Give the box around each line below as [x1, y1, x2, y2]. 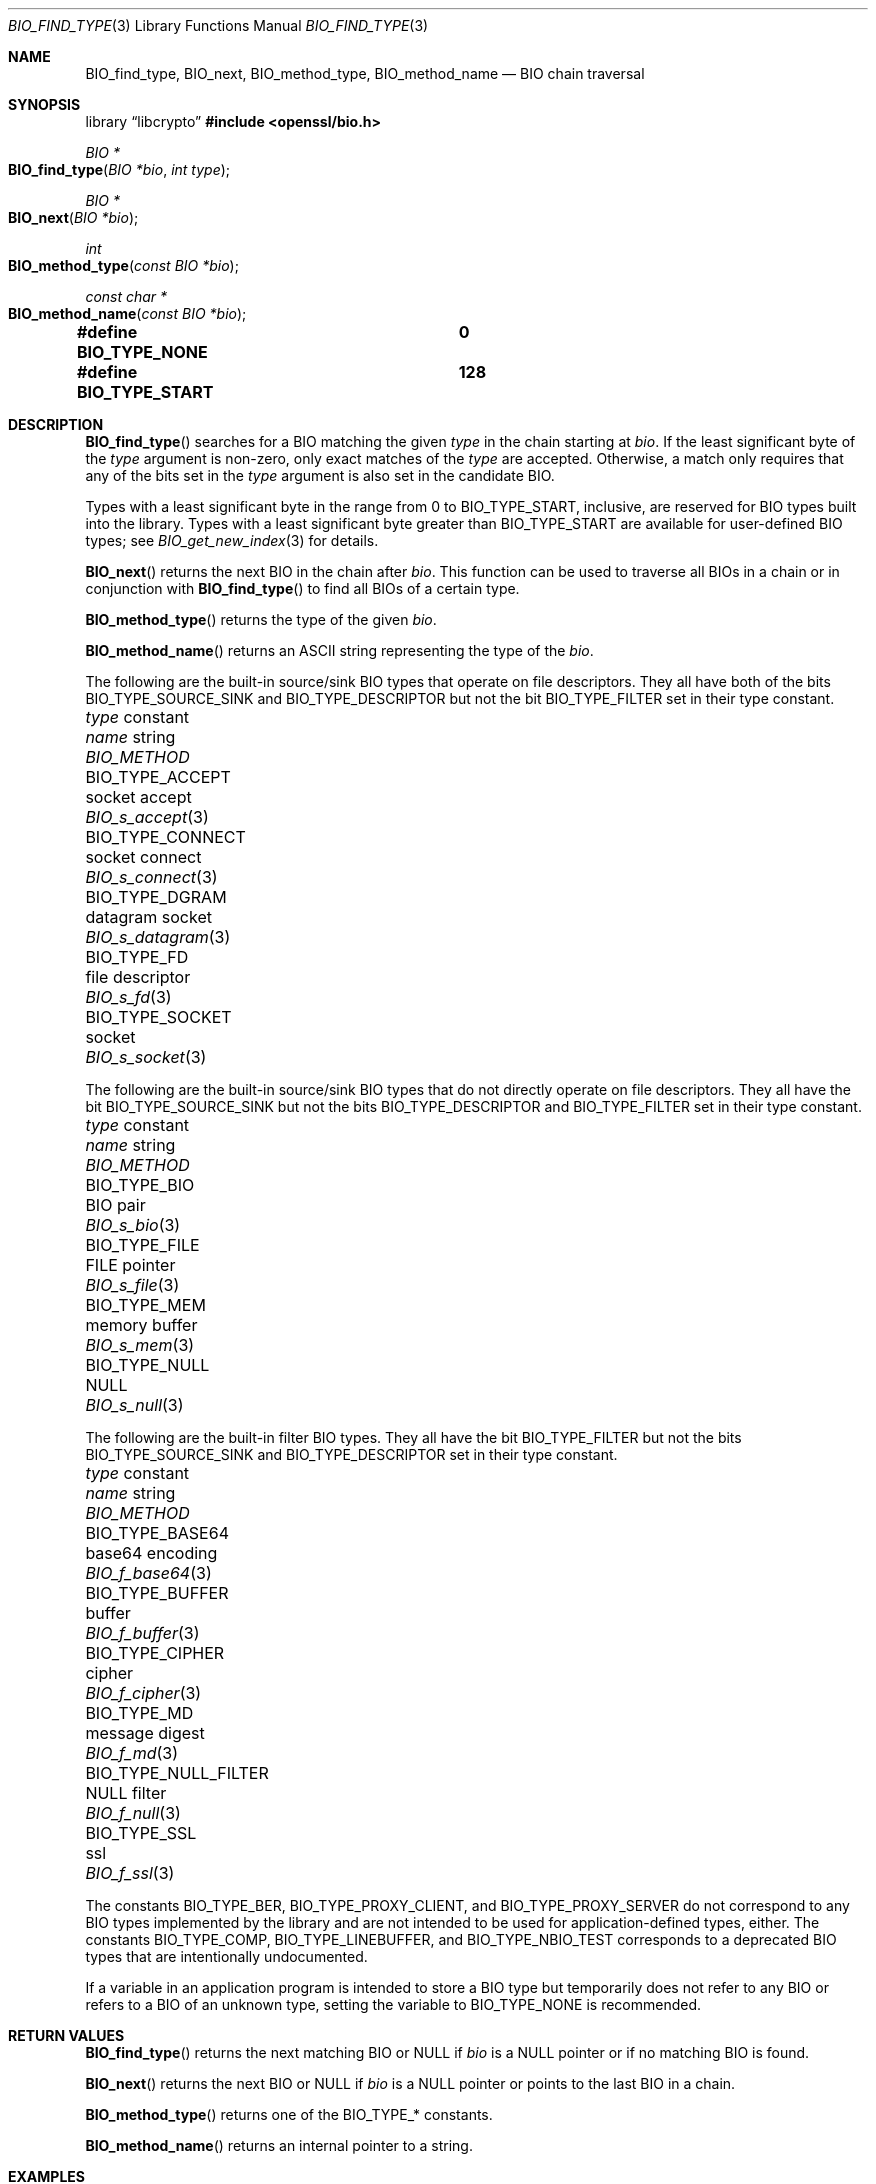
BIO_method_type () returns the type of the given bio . [85, 611, 437, 628]
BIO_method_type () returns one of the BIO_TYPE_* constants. [85, 2106, 493, 2123]
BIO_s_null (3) [85, 1395, 184, 1415]
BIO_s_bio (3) [85, 1215, 181, 1235]
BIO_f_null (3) [85, 1803, 181, 1823]
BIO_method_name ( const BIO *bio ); [8, 305, 247, 322]
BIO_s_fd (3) [85, 987, 172, 1007]
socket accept [85, 787, 192, 807]
